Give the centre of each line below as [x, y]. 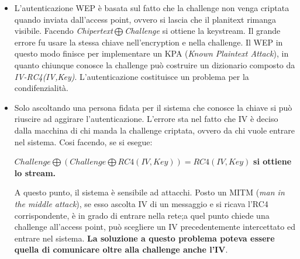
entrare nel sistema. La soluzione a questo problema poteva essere [144, 238]
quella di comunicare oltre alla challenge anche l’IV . [121, 249]
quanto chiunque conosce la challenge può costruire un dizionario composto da [155, 64]
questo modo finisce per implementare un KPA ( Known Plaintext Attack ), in [151, 53]
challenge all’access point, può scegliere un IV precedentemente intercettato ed [155, 227]
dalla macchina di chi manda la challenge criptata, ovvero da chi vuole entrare [155, 130]
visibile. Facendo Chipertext [63, 31]
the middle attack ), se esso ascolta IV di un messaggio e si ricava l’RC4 [141, 203]
